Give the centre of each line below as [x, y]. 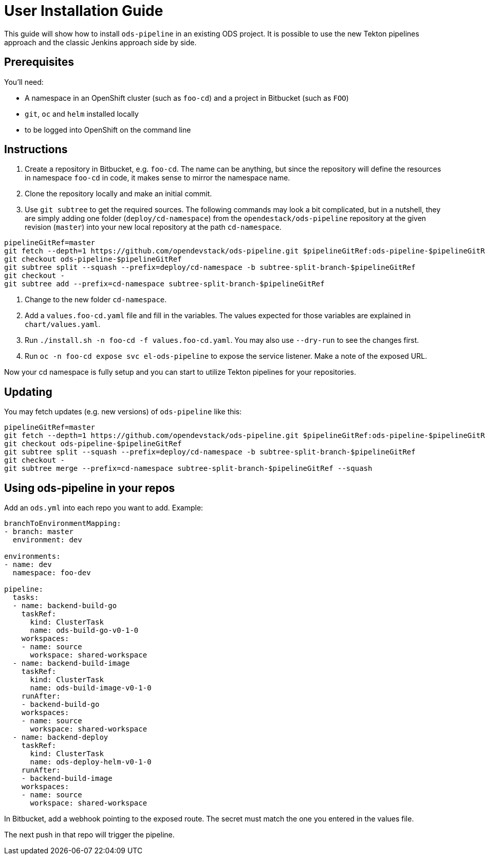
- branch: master [39, 532]
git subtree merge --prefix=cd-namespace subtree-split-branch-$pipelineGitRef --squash [188, 469]
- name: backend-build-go [65, 606]
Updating [28, 392]
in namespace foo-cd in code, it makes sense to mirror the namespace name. [157, 178]
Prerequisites [39, 62]
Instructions [36, 150]
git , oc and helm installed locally [82, 114]
